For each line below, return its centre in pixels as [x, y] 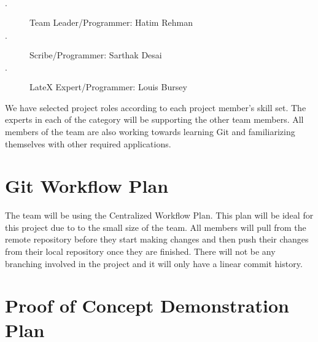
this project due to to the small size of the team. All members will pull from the [156, 227]
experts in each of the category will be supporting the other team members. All [154, 119]
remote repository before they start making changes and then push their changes [157, 239]
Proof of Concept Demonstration [147, 305]
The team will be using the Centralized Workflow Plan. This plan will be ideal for [159, 215]
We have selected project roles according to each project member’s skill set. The [156, 107]
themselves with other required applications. [88, 143]
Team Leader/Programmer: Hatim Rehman [111, 22]
